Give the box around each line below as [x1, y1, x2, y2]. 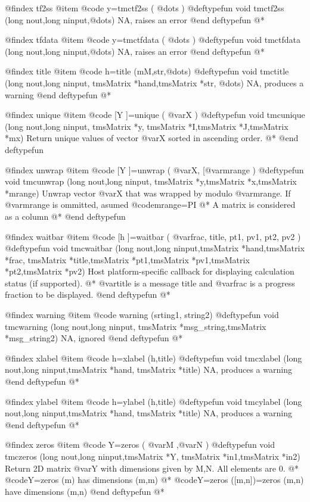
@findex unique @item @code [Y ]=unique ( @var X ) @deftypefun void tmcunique [5, 108, 305, 121]
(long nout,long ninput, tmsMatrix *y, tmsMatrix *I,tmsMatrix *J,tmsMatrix [5, 120, 289, 132]
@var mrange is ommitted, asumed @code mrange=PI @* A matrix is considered [5, 198, 296, 211]
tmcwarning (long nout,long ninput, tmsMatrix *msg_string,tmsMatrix [5, 320, 266, 332]
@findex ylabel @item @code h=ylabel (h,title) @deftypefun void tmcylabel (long [5, 395, 302, 407]
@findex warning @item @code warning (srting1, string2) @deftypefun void [5, 308, 279, 321]
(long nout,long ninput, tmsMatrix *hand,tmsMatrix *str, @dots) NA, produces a [5, 76, 304, 89]
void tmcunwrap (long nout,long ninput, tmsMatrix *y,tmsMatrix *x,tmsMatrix [5, 175, 297, 188]
